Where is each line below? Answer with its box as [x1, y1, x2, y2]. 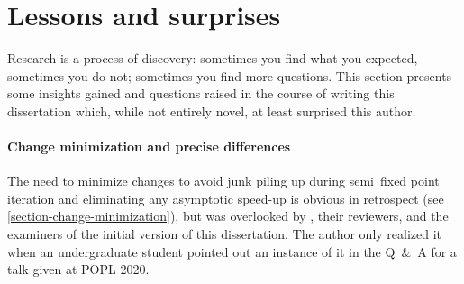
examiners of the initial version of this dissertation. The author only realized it [7, 224, 442, 243]
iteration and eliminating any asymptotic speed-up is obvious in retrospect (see [7, 188, 444, 207]
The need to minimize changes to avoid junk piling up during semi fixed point [7, 171, 440, 190]
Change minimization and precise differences [7, 137, 291, 156]
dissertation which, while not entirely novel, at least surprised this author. [7, 101, 416, 120]
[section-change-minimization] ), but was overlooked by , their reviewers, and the [7, 206, 449, 225]
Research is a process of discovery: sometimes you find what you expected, [7, 49, 418, 68]
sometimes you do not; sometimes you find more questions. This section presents [7, 66, 452, 85]
